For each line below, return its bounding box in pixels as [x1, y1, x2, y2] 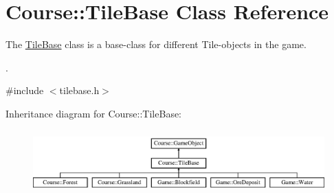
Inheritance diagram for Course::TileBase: [5, 106, 182, 120]
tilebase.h [59, 83, 100, 98]
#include [5, 83, 44, 98]
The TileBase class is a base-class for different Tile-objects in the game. [5, 37, 307, 52]
